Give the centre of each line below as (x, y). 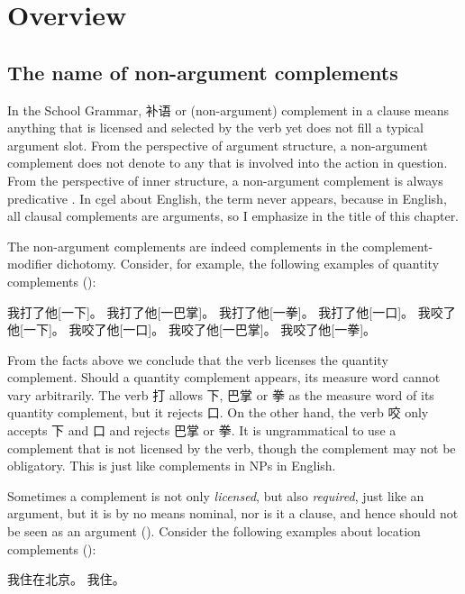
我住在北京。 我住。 (66, 579)
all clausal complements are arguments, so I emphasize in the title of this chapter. (233, 216)
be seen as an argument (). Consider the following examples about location (214, 531)
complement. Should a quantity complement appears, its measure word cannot (224, 377)
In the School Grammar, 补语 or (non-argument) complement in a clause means (228, 110)
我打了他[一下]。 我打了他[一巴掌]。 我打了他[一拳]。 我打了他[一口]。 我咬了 (232, 311)
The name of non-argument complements (203, 72)
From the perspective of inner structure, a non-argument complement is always (225, 180)
